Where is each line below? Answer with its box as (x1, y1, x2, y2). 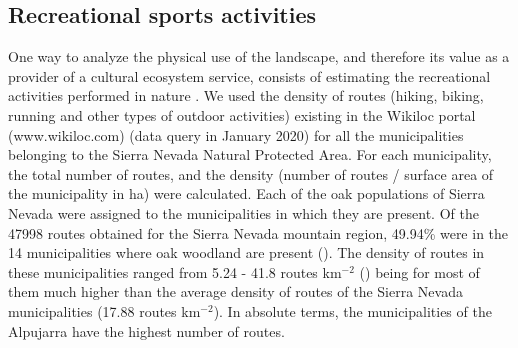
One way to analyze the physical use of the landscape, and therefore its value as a (8, 46, 510, 67)
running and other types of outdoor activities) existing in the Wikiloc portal (8, 104, 476, 125)
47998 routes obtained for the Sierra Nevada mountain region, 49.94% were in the (8, 222, 509, 243)
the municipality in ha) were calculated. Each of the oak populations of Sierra (8, 183, 485, 204)
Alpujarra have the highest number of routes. (8, 320, 285, 341)
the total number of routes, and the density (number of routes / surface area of (8, 163, 494, 184)
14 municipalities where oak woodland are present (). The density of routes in (8, 242, 485, 263)
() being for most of (359, 261, 480, 282)
